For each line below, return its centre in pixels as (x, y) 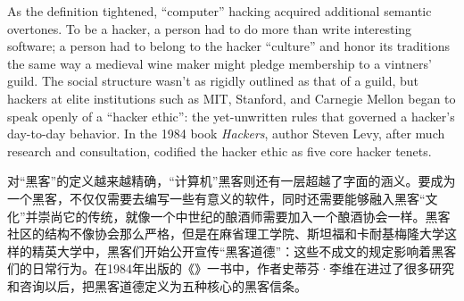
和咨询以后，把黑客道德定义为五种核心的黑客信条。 (157, 285)
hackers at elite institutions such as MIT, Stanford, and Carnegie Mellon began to (232, 98)
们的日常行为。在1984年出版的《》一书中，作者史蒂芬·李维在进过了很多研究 (231, 268)
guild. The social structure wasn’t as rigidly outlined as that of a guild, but (213, 81)
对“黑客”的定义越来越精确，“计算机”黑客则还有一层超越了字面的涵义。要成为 (232, 181)
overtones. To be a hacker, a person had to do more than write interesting (210, 28)
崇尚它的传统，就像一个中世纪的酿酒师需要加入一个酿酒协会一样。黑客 (244, 216)
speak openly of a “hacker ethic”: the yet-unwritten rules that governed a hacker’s (231, 116)
